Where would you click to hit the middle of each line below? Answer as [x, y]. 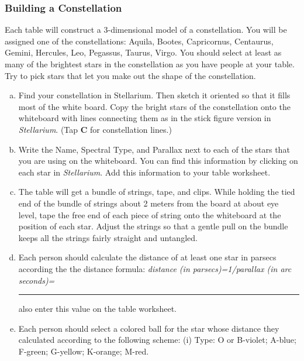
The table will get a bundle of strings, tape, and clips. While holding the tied [157, 192]
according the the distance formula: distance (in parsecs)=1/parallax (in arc [155, 268]
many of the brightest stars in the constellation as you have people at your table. [150, 64]
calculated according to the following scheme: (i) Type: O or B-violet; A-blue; [157, 340]
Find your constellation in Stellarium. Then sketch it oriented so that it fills [154, 95]
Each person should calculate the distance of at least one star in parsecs [147, 257]
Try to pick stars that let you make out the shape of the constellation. [130, 75]
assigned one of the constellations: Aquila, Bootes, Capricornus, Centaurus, [139, 41]
